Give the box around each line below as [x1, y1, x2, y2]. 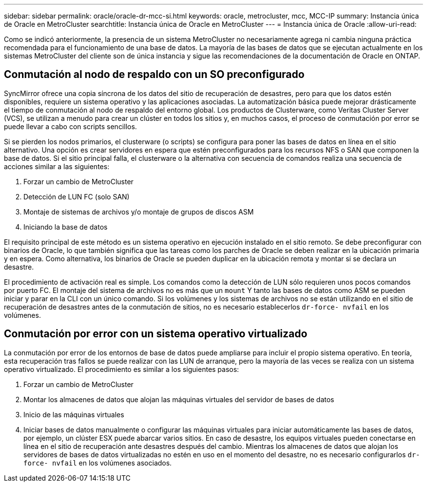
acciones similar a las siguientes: [4, 162, 110, 171]
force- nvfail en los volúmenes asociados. [23, 458, 172, 467]
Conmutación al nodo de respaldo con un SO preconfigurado [4, 68, 305, 81]
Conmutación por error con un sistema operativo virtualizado [4, 328, 308, 340]
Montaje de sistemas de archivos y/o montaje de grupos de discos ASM [23, 207, 254, 216]
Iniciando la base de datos [23, 222, 108, 231]
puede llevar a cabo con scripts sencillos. [4, 122, 137, 131]
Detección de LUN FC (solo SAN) [23, 192, 130, 201]
